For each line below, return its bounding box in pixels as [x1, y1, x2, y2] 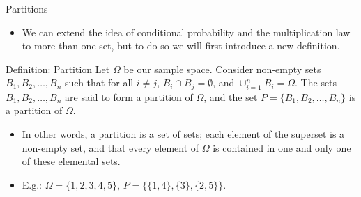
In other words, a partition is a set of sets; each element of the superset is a [22, 127, 345, 141]
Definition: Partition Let [6, 61, 110, 76]
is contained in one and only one [213, 140, 351, 155]
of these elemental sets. [22, 154, 121, 168]
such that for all [65, 75, 134, 90]
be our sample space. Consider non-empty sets [123, 61, 321, 76]
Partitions [6, 1, 48, 15]
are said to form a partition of [65, 89, 193, 104]
